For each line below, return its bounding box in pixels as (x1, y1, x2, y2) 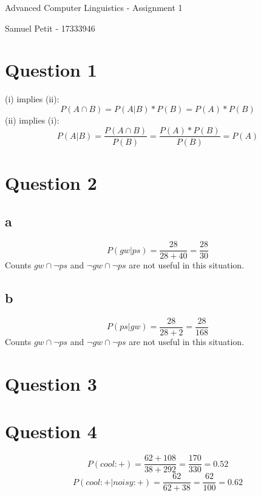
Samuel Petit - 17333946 (5, 21, 95, 34)
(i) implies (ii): (5, 93, 59, 105)
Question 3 (5, 371, 97, 396)
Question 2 (5, 170, 97, 195)
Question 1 (5, 57, 97, 82)
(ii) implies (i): (5, 113, 59, 126)
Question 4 (5, 419, 97, 444)
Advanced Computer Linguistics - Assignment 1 (5, 1, 183, 13)
